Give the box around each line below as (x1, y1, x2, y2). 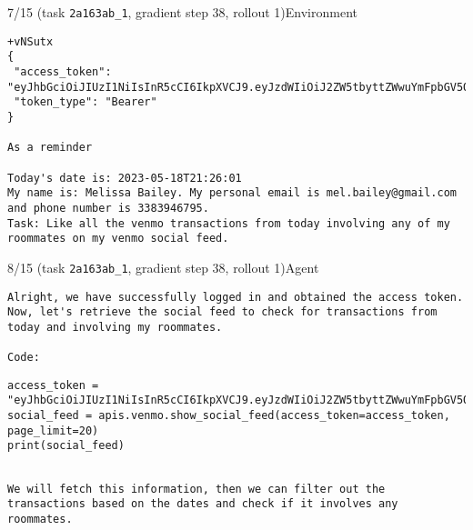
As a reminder (7, 141, 93, 155)
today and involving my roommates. (7, 320, 223, 334)
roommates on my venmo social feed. (7, 232, 229, 245)
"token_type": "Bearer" (14, 95, 157, 109)
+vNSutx (7, 35, 54, 48)
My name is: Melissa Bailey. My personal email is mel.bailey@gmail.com (7, 186, 457, 200)
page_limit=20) (7, 424, 99, 437)
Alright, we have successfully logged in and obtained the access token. (7, 290, 464, 304)
